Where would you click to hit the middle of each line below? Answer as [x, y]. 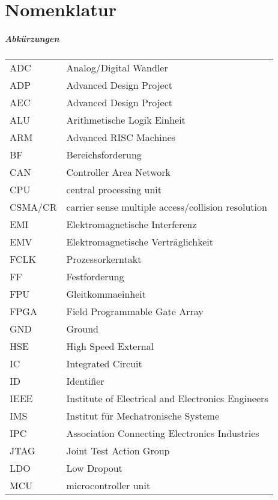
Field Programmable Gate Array [135, 311]
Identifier [85, 381]
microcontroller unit [108, 485]
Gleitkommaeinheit [106, 294]
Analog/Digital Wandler [117, 67]
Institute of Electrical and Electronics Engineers [167, 398]
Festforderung [95, 276]
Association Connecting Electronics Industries [163, 433]
